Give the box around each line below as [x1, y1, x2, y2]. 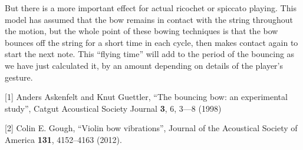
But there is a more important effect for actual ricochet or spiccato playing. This [5, 2, 297, 14]
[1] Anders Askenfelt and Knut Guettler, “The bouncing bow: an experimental [5, 91, 288, 103]
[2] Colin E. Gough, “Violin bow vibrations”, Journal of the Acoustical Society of [5, 122, 298, 134]
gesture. [5, 71, 33, 83]
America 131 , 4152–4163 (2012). [5, 133, 122, 145]
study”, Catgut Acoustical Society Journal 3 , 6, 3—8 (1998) [5, 102, 222, 114]
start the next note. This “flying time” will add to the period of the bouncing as [5, 48, 295, 60]
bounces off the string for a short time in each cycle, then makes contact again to [5, 36, 298, 48]
